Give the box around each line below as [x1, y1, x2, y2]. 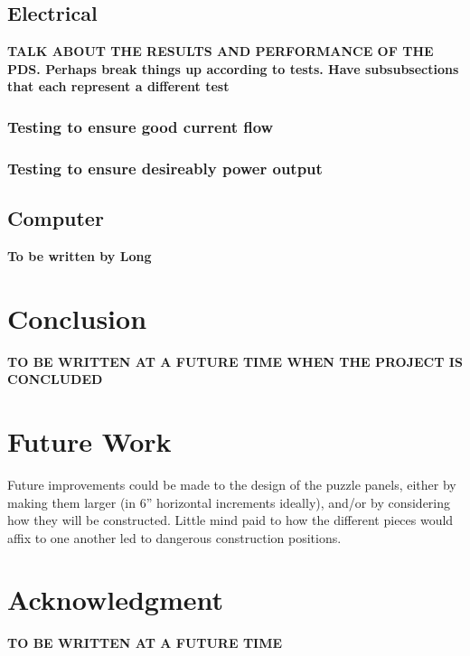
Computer [7, 204, 104, 232]
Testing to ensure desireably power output [7, 156, 323, 179]
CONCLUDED [7, 370, 103, 389]
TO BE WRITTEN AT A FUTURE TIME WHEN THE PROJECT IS [7, 351, 463, 370]
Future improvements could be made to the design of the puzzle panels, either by [7, 474, 456, 493]
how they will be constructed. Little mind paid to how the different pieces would [7, 511, 454, 529]
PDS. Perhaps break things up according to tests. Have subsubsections [7, 59, 459, 78]
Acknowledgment [7, 581, 223, 618]
